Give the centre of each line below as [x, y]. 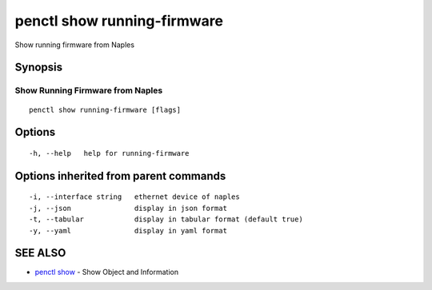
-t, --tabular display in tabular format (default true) [166, 219]
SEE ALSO [40, 253]
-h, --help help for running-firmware [109, 153]
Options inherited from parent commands [120, 176]
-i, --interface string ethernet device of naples [134, 197]
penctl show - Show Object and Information [107, 272]
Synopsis [39, 68]
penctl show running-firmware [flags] [105, 109]
